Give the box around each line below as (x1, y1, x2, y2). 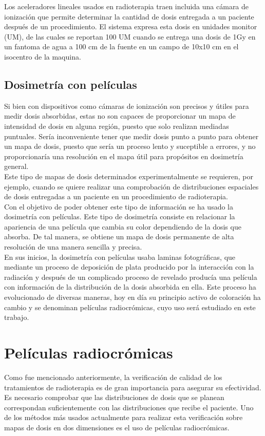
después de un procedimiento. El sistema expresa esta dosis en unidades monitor (4, 21, 257, 32)
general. (4, 161, 29, 172)
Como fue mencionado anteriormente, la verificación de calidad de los (4, 371, 222, 382)
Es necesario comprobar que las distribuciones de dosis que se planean (4, 392, 224, 403)
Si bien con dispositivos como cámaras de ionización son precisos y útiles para (4, 100, 249, 111)
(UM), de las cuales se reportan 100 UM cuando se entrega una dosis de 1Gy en (4, 31, 256, 42)
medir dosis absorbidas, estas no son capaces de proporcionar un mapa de (4, 110, 236, 121)
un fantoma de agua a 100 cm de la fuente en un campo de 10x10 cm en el (4, 41, 239, 52)
